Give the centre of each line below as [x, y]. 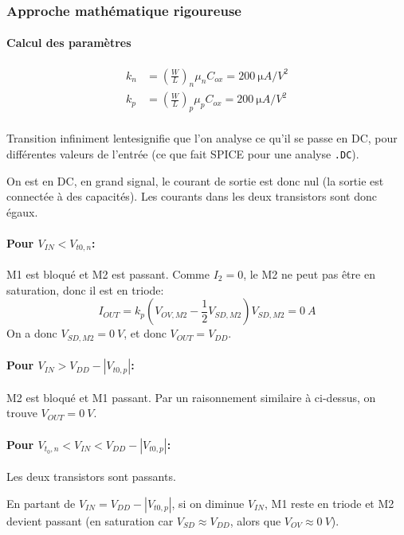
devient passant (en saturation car [90, 520]
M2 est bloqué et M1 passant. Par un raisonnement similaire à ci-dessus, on [191, 397]
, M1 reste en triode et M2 [329, 503]
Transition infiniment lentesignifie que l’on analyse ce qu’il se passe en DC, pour [202, 138]
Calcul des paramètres [69, 43]
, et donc [145, 333]
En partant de [41, 503]
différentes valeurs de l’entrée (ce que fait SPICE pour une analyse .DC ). [183, 153]
